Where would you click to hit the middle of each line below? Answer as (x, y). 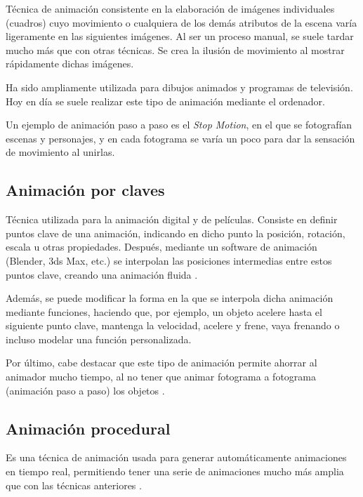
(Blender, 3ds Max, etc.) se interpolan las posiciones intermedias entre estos (169, 260)
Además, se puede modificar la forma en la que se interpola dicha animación (170, 298)
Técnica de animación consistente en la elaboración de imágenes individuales (170, 8)
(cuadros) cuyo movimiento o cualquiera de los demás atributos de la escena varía (181, 22)
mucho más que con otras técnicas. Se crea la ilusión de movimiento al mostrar (175, 49)
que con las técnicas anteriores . (74, 485)
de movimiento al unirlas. (60, 152)
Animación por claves (85, 190)
